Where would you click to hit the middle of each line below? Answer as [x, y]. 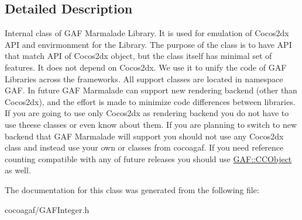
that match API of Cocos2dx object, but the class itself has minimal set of [138, 56]
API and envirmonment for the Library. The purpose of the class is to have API [148, 44]
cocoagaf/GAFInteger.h [47, 209]
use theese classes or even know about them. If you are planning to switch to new [151, 124]
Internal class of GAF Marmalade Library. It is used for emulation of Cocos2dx [147, 33]
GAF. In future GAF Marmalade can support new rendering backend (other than [151, 90]
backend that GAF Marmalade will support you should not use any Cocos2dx [144, 136]
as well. [18, 170]
